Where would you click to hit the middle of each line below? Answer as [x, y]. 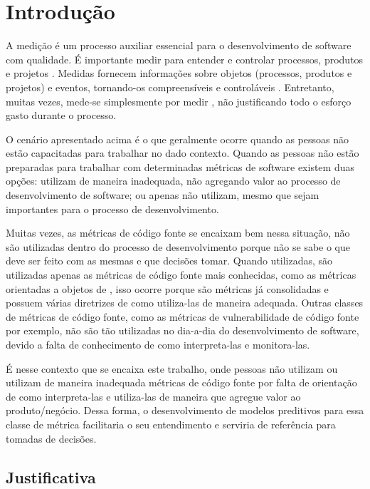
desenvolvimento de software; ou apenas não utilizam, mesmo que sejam [163, 195]
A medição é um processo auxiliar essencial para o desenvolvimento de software [179, 45]
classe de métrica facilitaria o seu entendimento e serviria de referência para [171, 424]
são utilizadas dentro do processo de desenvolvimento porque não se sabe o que [178, 246]
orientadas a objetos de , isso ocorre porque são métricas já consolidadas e [167, 288]
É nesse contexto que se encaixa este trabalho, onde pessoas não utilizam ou [172, 368]
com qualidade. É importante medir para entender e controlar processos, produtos [185, 59]
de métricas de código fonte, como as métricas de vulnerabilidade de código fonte [183, 316]
